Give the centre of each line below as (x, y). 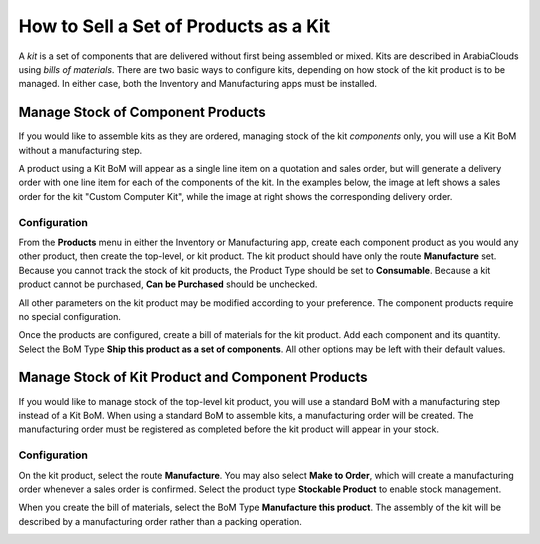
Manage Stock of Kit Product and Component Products (193, 377)
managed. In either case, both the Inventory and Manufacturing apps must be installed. (198, 84)
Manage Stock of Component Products (142, 112)
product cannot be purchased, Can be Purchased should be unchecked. (168, 284)
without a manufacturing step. (80, 150)
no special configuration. (70, 316)
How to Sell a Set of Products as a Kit (174, 26)
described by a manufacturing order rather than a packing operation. (160, 521)
